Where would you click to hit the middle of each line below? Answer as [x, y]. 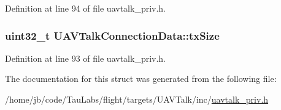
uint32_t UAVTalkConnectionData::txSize [112, 35]
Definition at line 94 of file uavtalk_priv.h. [86, 8]
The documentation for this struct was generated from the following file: [141, 79]
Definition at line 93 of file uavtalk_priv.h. [86, 58]
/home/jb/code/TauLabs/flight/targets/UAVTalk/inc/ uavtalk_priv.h [137, 99]
